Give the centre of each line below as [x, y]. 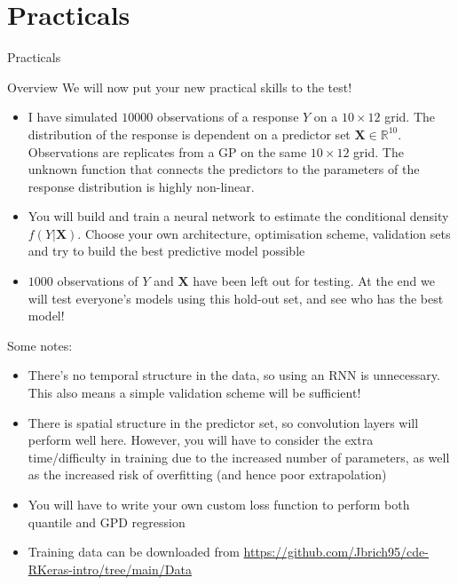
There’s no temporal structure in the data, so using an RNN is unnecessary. [234, 375]
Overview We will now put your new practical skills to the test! [180, 87]
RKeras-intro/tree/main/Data [110, 569]
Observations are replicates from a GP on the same [167, 151]
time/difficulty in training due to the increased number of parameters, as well [239, 457]
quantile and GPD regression [107, 522]
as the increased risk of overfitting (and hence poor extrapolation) [207, 474]
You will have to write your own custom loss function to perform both [219, 504]
